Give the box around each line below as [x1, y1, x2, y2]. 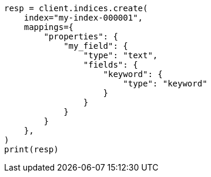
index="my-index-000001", [24, 13, 143, 22]
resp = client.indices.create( [4, 4, 148, 13]
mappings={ [24, 22, 74, 32]
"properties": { [43, 32, 118, 41]
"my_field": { [63, 41, 128, 51]
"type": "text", [83, 51, 158, 60]
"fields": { [83, 60, 138, 69]
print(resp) [4, 145, 59, 154]
